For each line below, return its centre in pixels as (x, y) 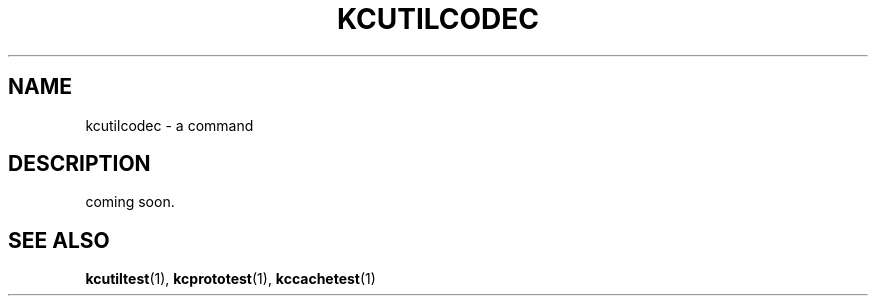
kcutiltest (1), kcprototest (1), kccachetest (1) (230, 279)
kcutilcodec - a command (169, 125)
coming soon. (130, 202)
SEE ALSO (59, 240)
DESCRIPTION (79, 164)
